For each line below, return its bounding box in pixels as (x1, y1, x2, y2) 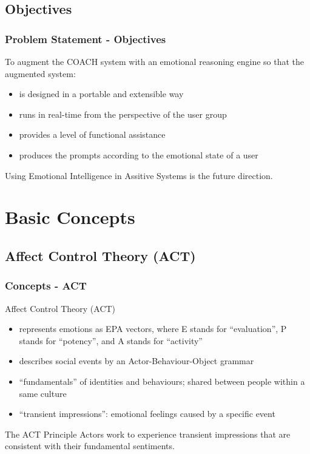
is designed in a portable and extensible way (19, 87, 184, 100)
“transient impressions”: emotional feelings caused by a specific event (19, 407, 275, 420)
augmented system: (5, 67, 76, 80)
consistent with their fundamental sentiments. (5, 439, 175, 452)
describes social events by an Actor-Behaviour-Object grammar (19, 354, 254, 367)
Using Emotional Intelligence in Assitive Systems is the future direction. (5, 169, 273, 181)
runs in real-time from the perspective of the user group (19, 107, 227, 120)
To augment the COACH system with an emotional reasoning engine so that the (5, 55, 305, 67)
